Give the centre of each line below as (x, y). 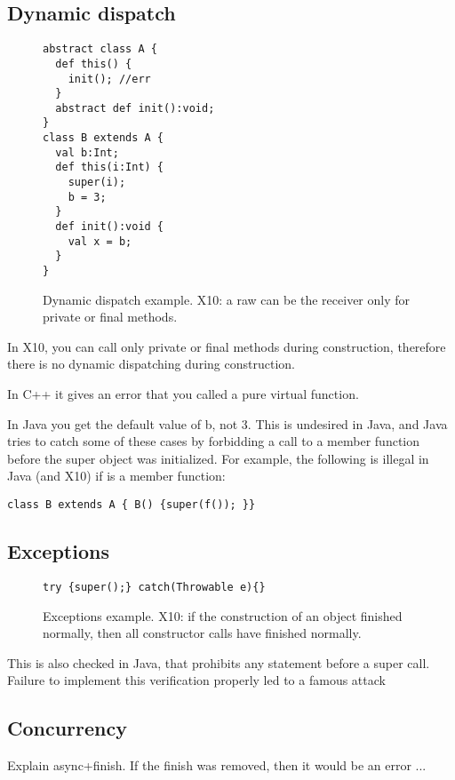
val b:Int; (87, 152)
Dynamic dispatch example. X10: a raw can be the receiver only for (227, 299)
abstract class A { (100, 49)
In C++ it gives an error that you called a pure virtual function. (183, 394)
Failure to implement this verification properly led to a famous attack (196, 680)
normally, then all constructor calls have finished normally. (202, 633)
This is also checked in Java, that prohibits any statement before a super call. (219, 662)
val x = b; (100, 241)
